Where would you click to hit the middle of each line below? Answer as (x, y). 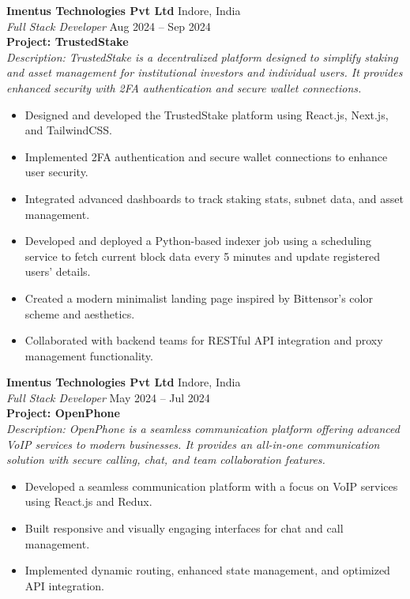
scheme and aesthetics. (80, 313)
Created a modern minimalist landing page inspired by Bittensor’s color (199, 298)
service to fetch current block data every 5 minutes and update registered (203, 256)
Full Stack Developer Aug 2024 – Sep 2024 (109, 26)
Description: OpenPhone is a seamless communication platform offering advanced (203, 429)
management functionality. (89, 355)
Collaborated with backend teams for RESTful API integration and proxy (204, 340)
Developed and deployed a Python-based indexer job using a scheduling (198, 241)
